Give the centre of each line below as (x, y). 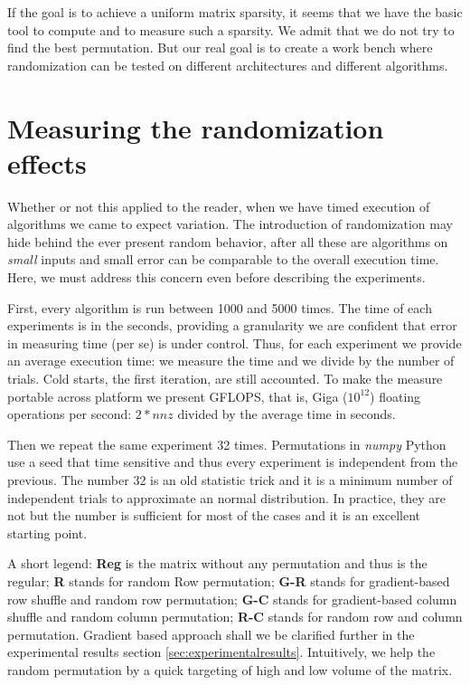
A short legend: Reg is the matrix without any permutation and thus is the (217, 563)
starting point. (47, 533)
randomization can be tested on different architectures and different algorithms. (228, 65)
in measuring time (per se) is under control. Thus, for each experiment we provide (235, 342)
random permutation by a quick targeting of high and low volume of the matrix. (230, 669)
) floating (395, 396)
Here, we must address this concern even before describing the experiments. (216, 277)
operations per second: (70, 414)
